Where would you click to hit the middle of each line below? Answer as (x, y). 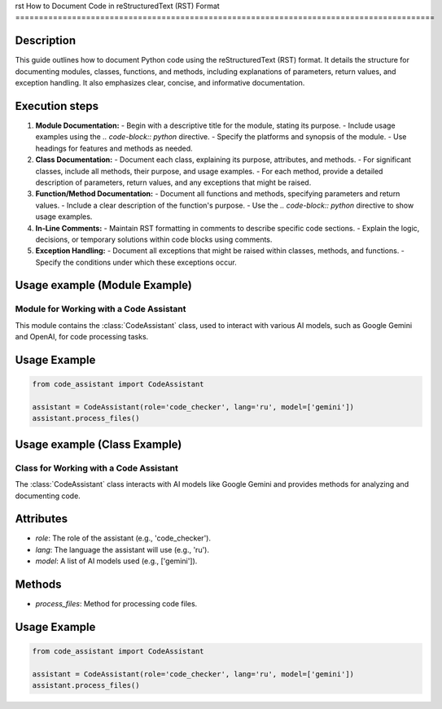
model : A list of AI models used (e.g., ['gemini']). (116, 561)
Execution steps (57, 106)
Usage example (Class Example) (98, 444)
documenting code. (48, 496)
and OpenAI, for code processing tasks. (82, 337)
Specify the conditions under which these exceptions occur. (136, 262)
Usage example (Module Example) (104, 285)
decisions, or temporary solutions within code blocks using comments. (154, 239)
